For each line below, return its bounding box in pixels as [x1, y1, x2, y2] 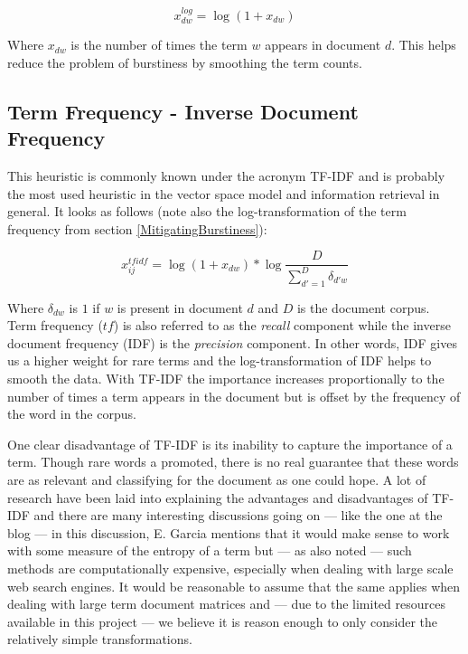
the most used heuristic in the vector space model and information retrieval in [7, 184, 440, 203]
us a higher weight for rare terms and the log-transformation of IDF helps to [7, 351, 432, 370]
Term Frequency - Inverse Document [7, 97, 359, 125]
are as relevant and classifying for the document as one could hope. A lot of [7, 469, 426, 488]
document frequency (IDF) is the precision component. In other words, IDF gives [7, 333, 457, 352]
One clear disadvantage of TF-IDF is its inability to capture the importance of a [7, 434, 453, 453]
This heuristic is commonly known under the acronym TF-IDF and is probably [7, 166, 445, 185]
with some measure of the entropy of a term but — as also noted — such [7, 541, 412, 560]
